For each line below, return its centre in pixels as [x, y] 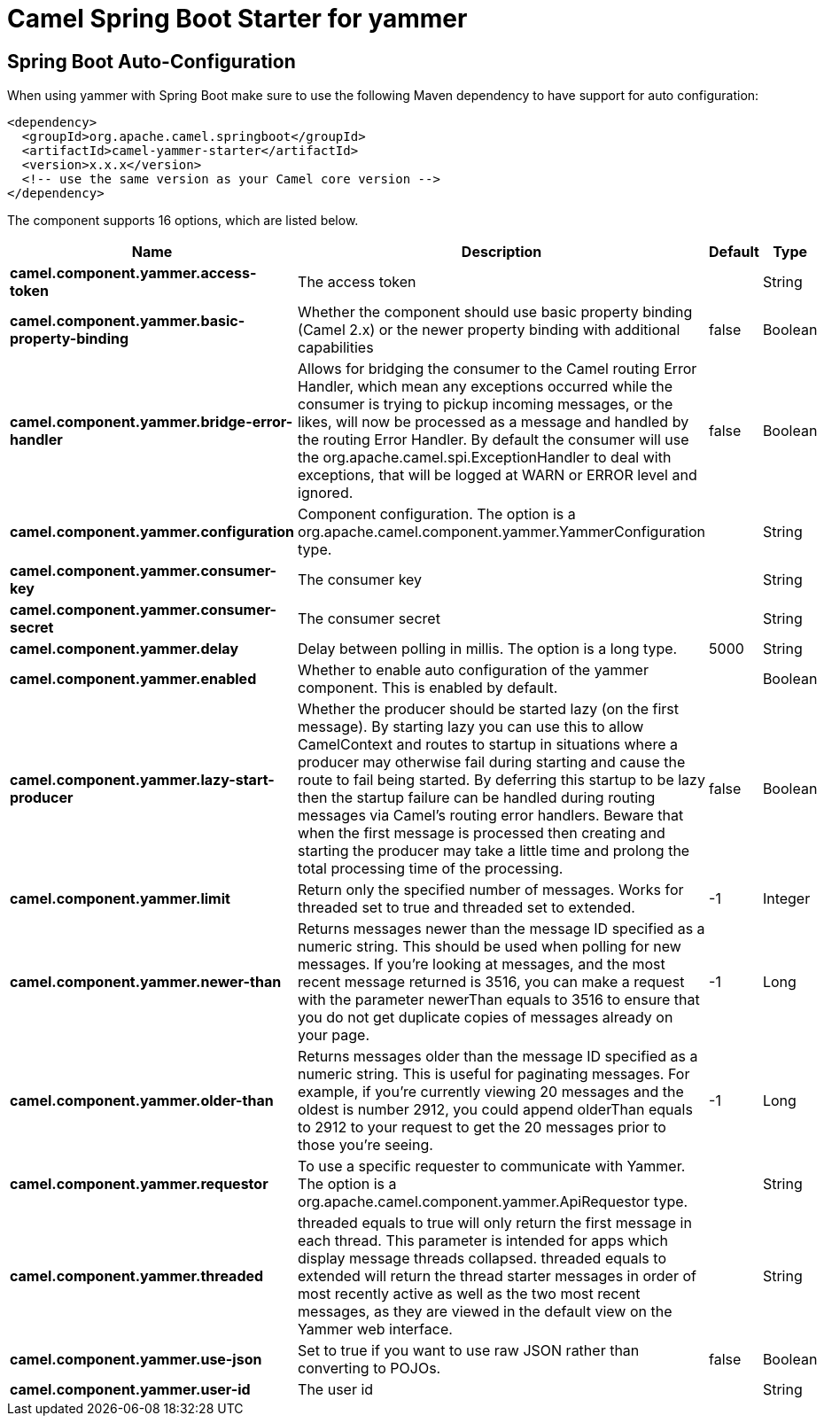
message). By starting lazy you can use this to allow [471, 727]
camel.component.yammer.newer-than [146, 982]
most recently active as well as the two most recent [469, 1294]
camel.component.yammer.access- [133, 273]
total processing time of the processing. [431, 869]
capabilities [336, 348]
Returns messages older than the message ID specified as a [498, 1057]
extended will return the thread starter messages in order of [497, 1276]
